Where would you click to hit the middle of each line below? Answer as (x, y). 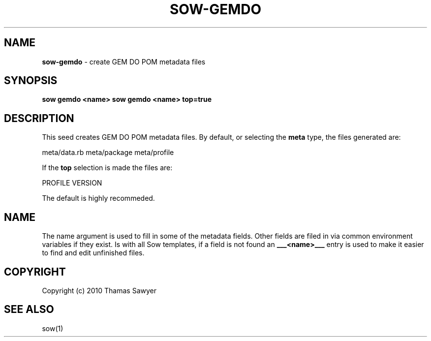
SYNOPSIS (31, 81)
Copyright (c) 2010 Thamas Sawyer (99, 290)
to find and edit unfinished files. (93, 253)
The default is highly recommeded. (98, 198)
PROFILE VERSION (72, 183)
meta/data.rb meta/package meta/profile (108, 153)
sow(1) (53, 328)
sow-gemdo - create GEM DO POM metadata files (124, 62)
